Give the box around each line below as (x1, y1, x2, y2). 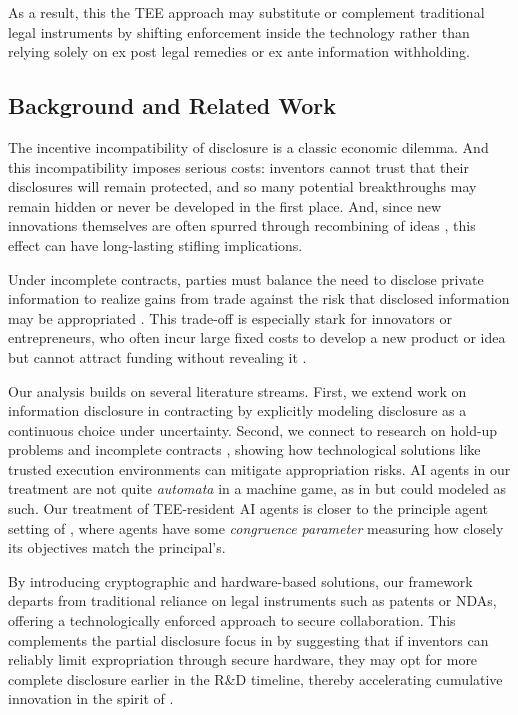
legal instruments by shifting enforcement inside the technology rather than (8, 21, 470, 42)
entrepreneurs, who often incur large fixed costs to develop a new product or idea (8, 327, 506, 348)
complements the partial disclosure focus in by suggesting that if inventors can (8, 629, 489, 650)
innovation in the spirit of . (8, 688, 174, 709)
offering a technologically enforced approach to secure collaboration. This (8, 610, 456, 631)
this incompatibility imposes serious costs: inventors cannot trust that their (8, 156, 469, 177)
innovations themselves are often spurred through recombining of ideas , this (8, 215, 476, 236)
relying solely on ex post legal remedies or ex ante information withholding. (8, 41, 471, 62)
